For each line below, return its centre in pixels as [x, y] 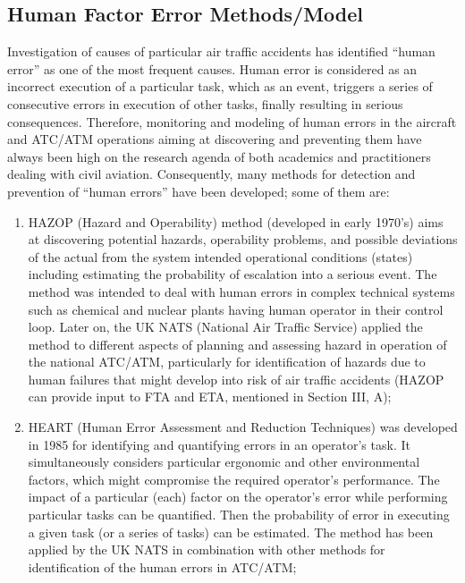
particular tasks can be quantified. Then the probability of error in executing [239, 515]
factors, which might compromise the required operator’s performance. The [234, 479]
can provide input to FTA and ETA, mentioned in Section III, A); [210, 397]
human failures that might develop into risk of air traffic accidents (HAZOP [236, 379]
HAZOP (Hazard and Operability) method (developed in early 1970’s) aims [236, 221]
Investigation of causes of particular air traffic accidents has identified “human [221, 51]
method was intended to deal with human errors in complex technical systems [241, 291]
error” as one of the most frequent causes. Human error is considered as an [212, 68]
